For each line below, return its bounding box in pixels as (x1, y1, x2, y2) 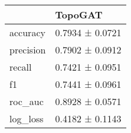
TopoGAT (55, 8, 103, 21)
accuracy (9, 26, 45, 39)
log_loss (9, 112, 44, 125)
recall (9, 60, 32, 74)
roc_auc (9, 94, 44, 108)
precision (9, 43, 46, 56)
